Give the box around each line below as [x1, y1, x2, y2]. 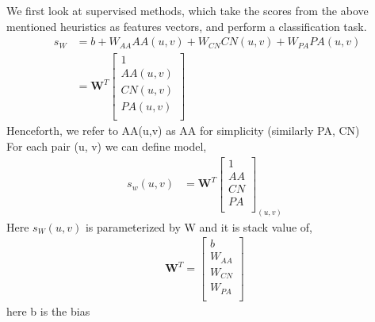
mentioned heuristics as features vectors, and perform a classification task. [6, 17, 367, 34]
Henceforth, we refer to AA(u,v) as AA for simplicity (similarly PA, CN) [6, 122, 360, 139]
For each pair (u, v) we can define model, [6, 138, 207, 154]
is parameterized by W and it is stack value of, [85, 218, 312, 235]
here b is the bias [6, 302, 90, 319]
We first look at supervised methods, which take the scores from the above [6, 2, 369, 18]
